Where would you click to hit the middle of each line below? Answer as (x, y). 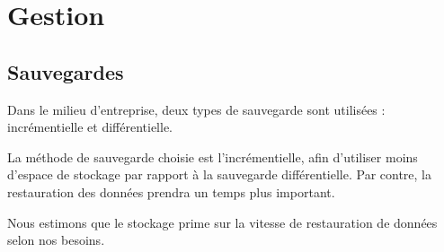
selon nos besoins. (56, 240)
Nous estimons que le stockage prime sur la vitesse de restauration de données (222, 222)
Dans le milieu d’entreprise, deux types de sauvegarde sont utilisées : (196, 109)
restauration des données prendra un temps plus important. (171, 191)
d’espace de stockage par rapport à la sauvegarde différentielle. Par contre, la (220, 174)
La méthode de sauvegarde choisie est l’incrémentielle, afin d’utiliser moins (213, 156)
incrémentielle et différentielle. (90, 127)
